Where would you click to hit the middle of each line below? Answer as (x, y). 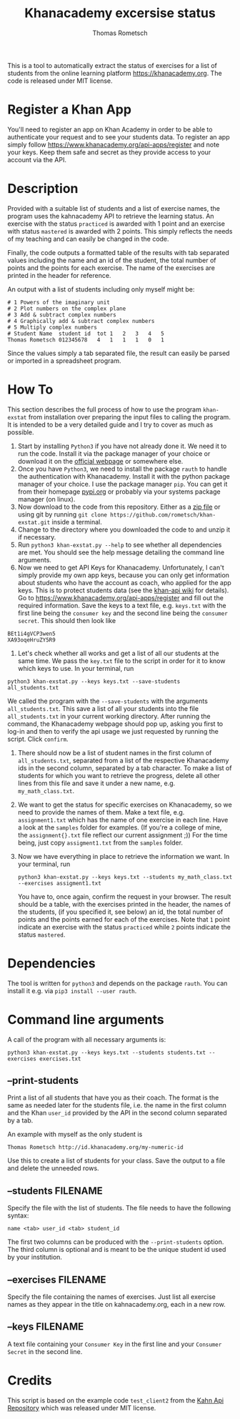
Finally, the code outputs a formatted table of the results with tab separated (119, 252)
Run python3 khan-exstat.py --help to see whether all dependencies (120, 544)
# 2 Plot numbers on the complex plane (67, 309)
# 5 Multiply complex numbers (52, 327)
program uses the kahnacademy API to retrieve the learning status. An (111, 216)
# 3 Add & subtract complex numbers (62, 315)
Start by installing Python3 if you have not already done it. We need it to (122, 446)
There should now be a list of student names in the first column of (115, 752)
